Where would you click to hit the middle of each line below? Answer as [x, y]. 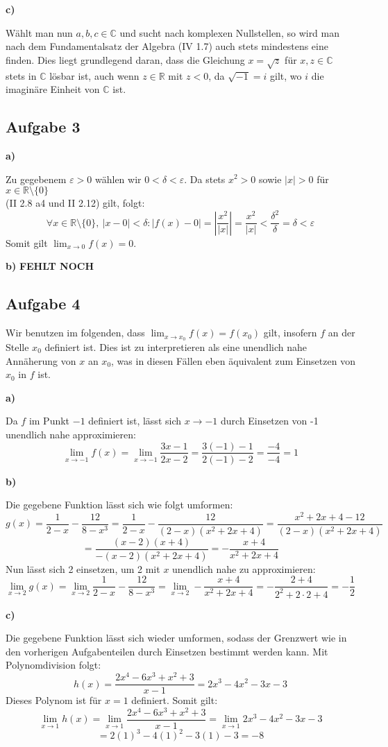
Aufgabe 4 [43, 303]
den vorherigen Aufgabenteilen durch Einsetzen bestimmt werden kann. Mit [167, 651]
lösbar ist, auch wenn [94, 75]
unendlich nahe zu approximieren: [244, 568]
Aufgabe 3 [43, 127]
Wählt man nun [39, 32]
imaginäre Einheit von [53, 89]
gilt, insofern [290, 333]
